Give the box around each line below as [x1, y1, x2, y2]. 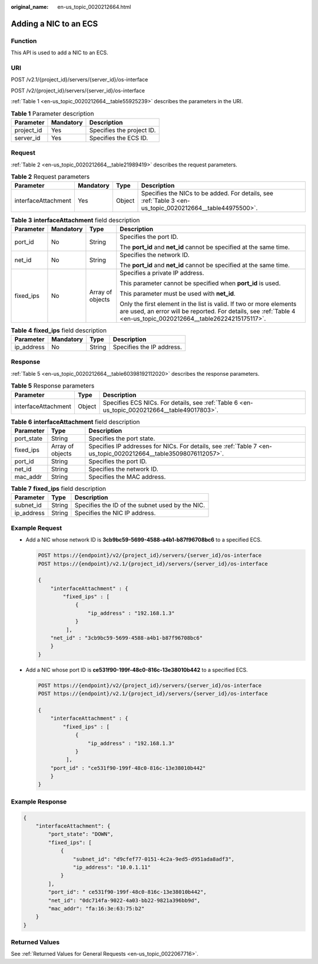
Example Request [11, 524, 62, 532]
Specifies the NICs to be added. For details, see [141, 189, 274, 198]
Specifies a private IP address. [120, 268, 204, 277]
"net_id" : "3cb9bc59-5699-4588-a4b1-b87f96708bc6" [50, 635, 203, 641]
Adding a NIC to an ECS [11, 18, 98, 29]
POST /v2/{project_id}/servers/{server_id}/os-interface [11, 87, 145, 94]
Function [11, 37, 37, 45]
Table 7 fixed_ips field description [11, 484, 106, 493]
